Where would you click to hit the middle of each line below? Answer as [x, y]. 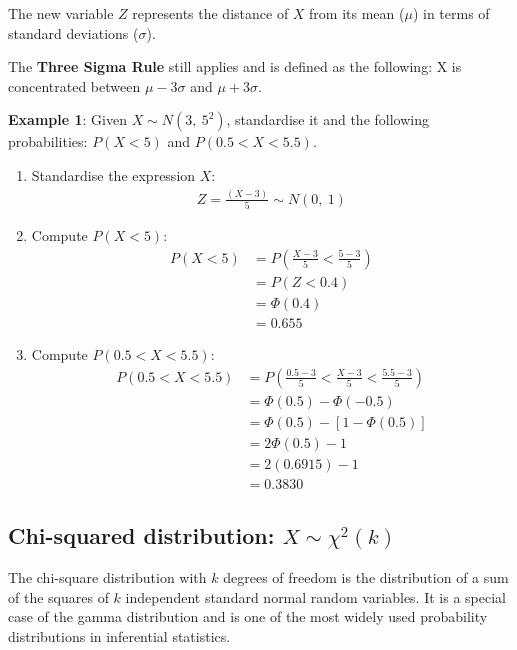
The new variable [61, 13]
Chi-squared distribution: [141, 535]
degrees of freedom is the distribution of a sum [366, 576]
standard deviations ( [73, 32]
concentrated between [74, 85]
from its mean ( [357, 13]
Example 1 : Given [67, 119]
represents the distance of [210, 13]
